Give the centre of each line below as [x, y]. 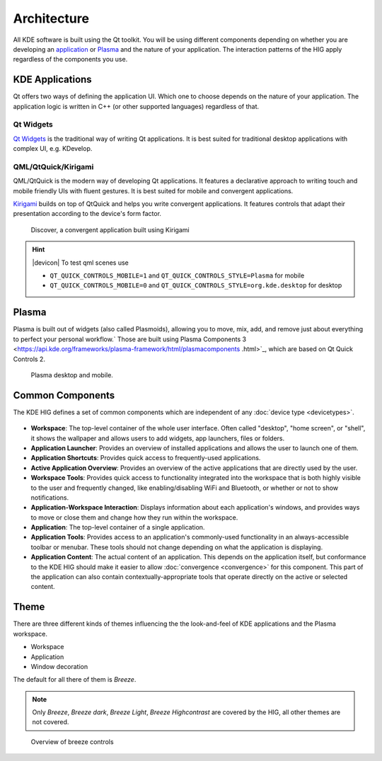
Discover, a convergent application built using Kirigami [110, 229]
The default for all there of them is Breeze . [75, 680]
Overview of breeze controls [72, 742]
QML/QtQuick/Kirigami [53, 166]
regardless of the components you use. [70, 59]
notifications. [50, 497]
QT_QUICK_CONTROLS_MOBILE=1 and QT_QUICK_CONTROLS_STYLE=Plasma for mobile [177, 275]
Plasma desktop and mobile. [72, 374]
